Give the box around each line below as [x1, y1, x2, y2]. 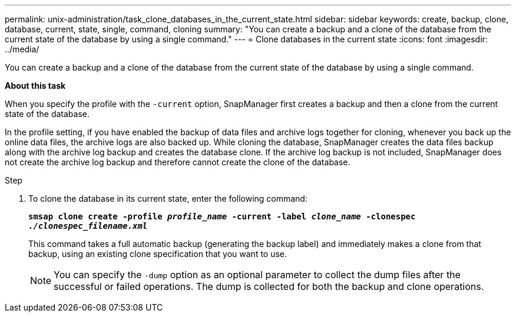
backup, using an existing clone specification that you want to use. [28, 249, 287, 259]
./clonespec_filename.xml [28, 221, 148, 231]
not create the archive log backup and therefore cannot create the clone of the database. [5, 157, 350, 167]
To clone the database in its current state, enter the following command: [28, 193, 307, 203]
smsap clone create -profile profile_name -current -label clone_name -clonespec [28, 212, 416, 221]
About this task [5, 81, 66, 91]
